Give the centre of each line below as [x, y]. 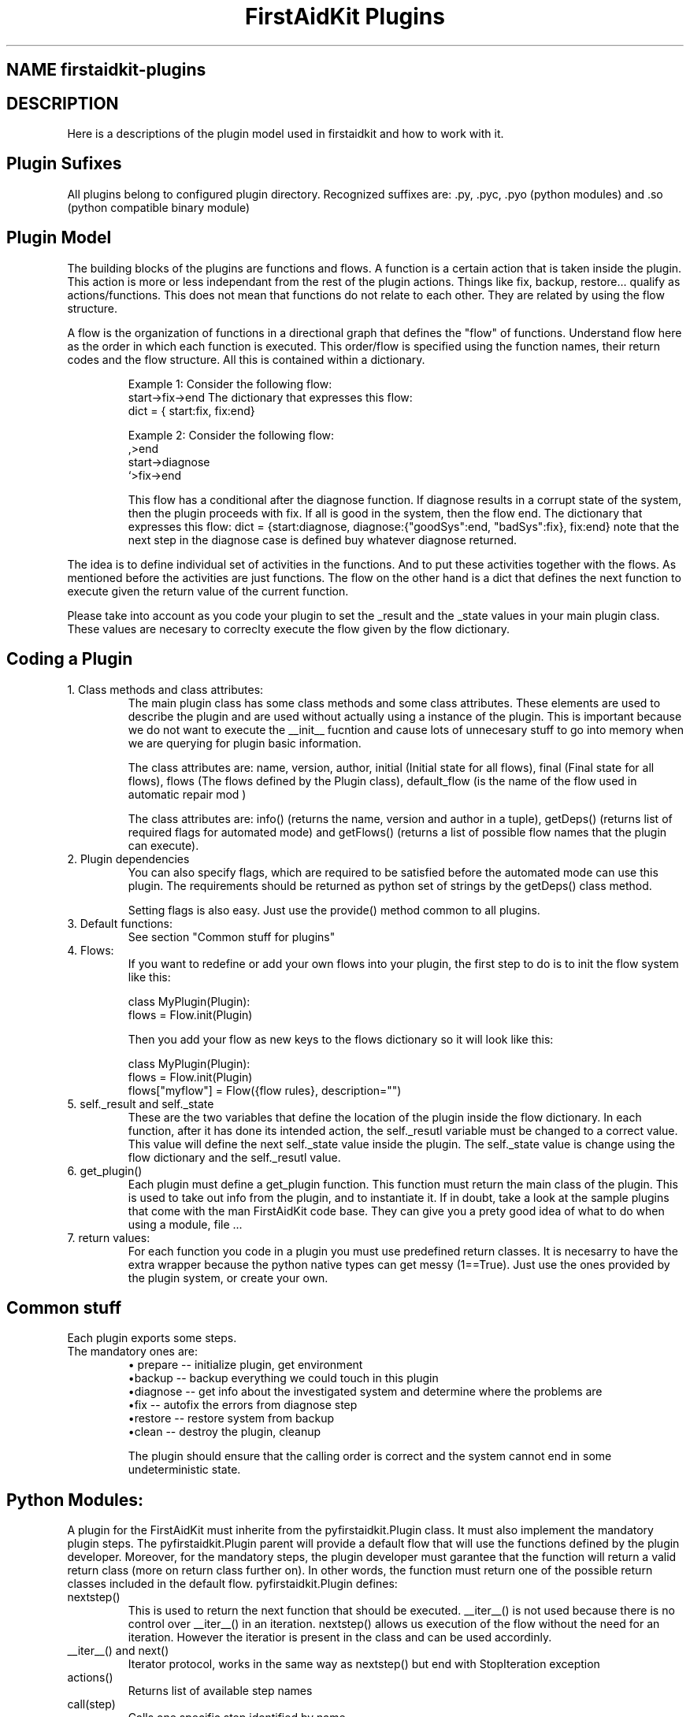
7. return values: [109, 1237]
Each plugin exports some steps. [152, 1338]
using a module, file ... [185, 1224]
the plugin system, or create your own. [228, 1278]
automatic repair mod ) [187, 794]
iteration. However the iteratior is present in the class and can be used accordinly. [340, 1637]
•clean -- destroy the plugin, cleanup [224, 1432]
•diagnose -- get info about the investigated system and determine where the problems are [365, 1392]
